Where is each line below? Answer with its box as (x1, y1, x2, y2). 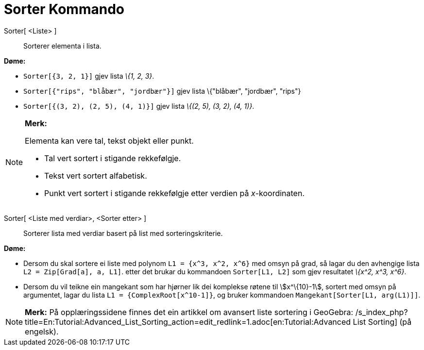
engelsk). (25, 326, 59, 336)
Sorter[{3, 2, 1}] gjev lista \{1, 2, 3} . (23, 71, 154, 80)
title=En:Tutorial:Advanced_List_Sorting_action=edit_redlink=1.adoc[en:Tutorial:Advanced (25, 317, 351, 327)
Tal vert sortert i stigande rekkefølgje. (44, 153, 181, 163)
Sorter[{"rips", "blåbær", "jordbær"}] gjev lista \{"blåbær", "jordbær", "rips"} (23, 86, 301, 95)
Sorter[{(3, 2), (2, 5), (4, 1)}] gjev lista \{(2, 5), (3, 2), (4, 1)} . (23, 101, 254, 110)
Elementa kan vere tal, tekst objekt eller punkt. (25, 135, 194, 146)
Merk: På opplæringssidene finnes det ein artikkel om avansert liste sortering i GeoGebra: (25, 307, 354, 317)
